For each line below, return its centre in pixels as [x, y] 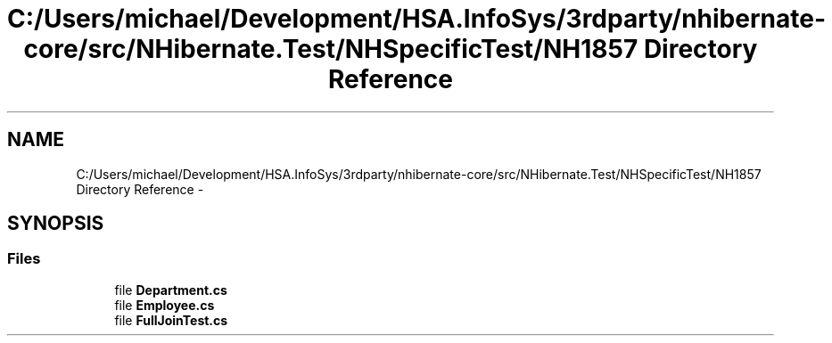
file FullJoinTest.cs [171, 320]
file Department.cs [171, 290]
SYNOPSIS [56, 224]
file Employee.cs [165, 305]
